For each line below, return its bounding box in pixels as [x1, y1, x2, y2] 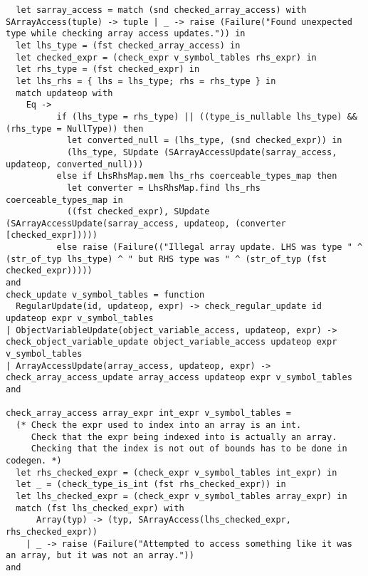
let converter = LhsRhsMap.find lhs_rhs [66, 182, 261, 193]
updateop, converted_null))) [6, 159, 144, 169]
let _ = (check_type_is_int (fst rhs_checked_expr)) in [16, 479, 286, 490]
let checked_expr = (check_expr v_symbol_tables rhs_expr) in [16, 52, 317, 63]
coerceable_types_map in [6, 194, 123, 205]
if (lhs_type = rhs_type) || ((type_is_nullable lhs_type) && [56, 111, 357, 122]
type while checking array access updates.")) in [6, 28, 246, 39]
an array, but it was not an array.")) [6, 550, 194, 561]
